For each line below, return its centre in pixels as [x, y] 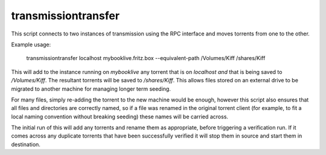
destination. [26, 144]
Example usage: [31, 44]
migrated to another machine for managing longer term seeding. [91, 89]
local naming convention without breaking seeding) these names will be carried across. [120, 117]
